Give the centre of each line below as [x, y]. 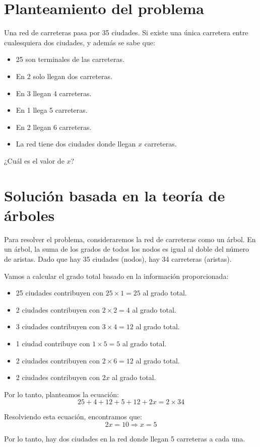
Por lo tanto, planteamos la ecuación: [61, 394]
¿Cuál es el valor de [34, 160]
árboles [29, 215]
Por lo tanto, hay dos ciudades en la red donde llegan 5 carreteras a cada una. [125, 438]
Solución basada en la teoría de [115, 195]
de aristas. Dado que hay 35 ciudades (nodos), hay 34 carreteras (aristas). [118, 258]
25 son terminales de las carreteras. [70, 59]
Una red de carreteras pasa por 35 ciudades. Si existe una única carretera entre [126, 32]
